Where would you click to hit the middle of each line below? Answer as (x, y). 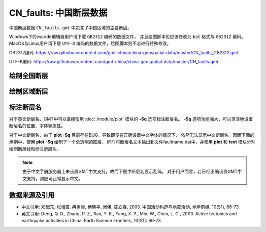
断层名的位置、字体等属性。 (37, 126)
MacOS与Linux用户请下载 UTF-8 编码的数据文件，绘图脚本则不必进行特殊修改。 (90, 43)
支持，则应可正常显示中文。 (55, 178)
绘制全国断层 (29, 76)
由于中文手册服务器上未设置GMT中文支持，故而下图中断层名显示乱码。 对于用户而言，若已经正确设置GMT (130, 172)
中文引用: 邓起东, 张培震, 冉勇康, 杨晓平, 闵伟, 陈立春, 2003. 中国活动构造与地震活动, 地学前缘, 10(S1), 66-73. (131, 207)
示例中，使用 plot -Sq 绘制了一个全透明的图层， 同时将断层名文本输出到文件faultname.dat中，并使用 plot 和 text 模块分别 (132, 142)
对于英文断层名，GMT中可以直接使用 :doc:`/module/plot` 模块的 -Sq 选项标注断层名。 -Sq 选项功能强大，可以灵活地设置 (131, 119)
